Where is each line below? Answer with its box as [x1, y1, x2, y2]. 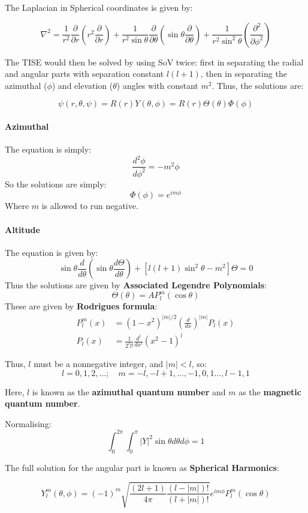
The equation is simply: [5, 143, 92, 156]
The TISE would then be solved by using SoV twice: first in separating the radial [5, 55, 304, 68]
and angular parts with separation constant [5, 67, 164, 80]
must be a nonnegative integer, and [34, 357, 164, 370]
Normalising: [5, 417, 52, 430]
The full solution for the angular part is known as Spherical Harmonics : [5, 461, 279, 473]
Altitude [5, 223, 40, 235]
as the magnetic [238, 385, 301, 398]
